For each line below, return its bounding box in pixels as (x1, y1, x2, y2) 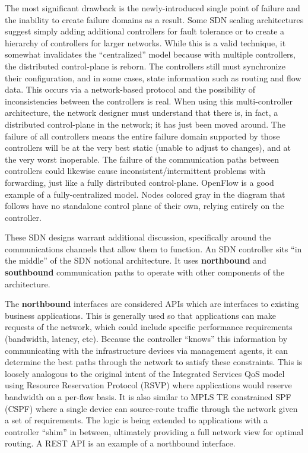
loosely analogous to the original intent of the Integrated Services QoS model (5, 367, 285, 379)
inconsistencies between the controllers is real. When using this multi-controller (5, 94, 293, 107)
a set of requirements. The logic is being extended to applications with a (5, 414, 268, 426)
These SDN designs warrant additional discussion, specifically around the (5, 231, 271, 243)
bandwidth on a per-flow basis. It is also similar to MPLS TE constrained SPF (5, 391, 291, 403)
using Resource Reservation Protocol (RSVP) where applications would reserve (5, 379, 292, 391)
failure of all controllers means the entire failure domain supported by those (5, 129, 280, 142)
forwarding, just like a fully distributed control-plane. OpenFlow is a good (5, 176, 274, 188)
